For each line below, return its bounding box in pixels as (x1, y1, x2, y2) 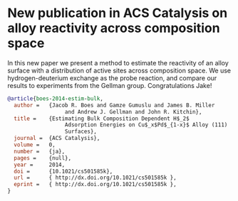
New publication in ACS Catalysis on (7, 5, 228, 21)
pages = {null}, (14, 154, 72, 161)
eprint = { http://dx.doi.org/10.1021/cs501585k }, (14, 181, 177, 188)
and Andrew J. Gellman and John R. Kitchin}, (64, 108, 202, 115)
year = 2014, (14, 161, 66, 168)
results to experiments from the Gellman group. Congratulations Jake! (7, 81, 212, 89)
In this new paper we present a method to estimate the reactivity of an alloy (7, 58, 229, 67)
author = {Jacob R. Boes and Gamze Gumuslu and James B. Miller (14, 102, 215, 109)
